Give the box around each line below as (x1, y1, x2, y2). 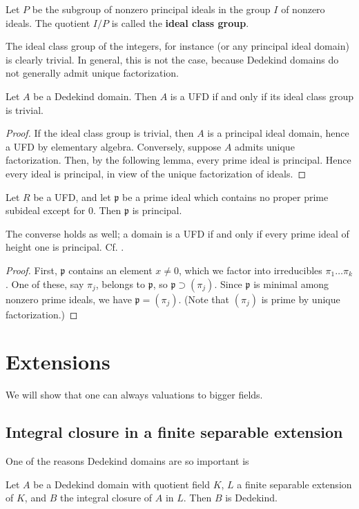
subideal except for (6, 203, 86, 218)
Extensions (6, 347, 110, 376)
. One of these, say (6, 276, 84, 291)
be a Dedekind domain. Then (33, 88, 157, 103)
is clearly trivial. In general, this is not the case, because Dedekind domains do (6, 52, 339, 66)
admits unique (235, 139, 295, 153)
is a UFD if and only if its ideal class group (170, 88, 353, 103)
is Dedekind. (225, 490, 278, 505)
